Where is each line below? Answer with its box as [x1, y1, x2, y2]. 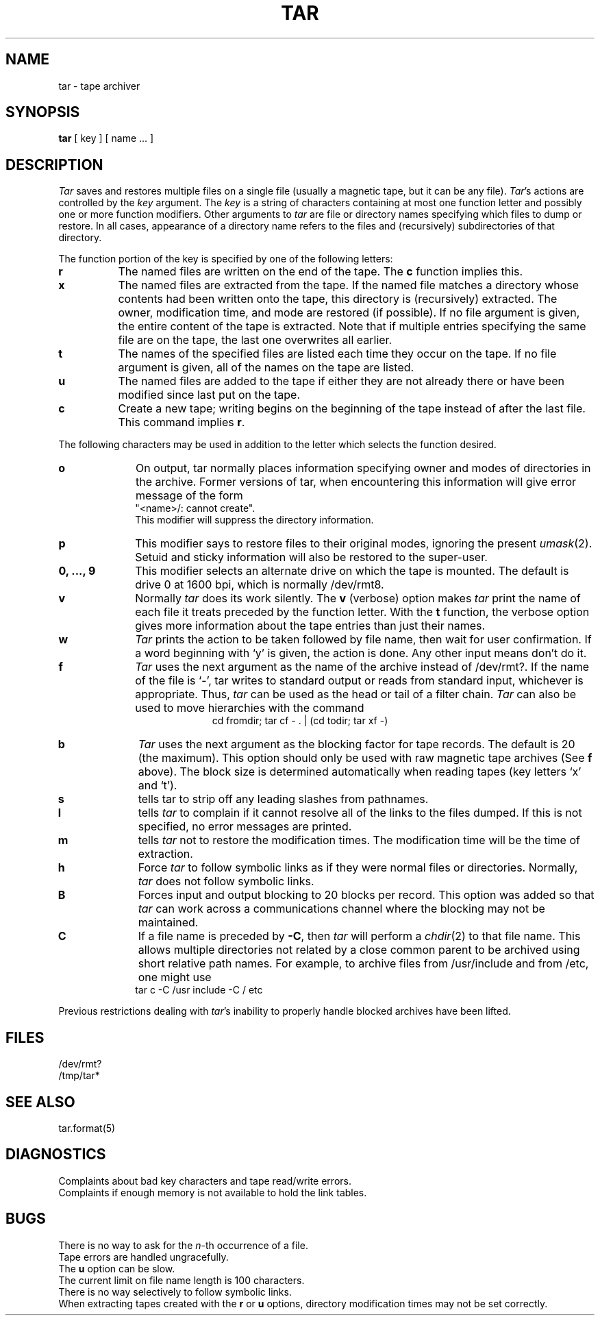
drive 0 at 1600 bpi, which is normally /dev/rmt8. [135, 578, 384, 592]
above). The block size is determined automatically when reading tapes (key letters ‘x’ [138, 765, 582, 779]
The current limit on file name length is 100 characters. [58, 1274, 305, 1286]
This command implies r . [118, 415, 245, 430]
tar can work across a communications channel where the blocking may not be [138, 902, 545, 916]
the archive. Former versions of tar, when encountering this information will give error [136, 475, 576, 489]
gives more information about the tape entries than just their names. [135, 619, 486, 633]
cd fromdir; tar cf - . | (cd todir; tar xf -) [212, 715, 388, 727]
